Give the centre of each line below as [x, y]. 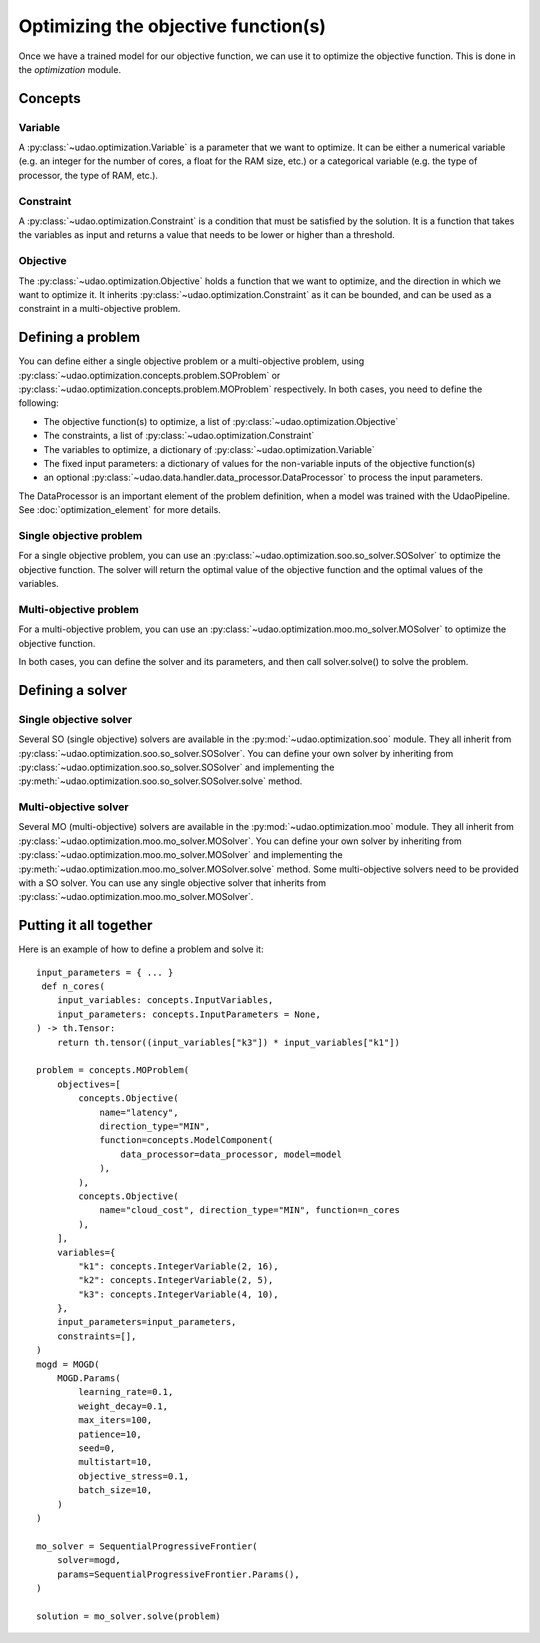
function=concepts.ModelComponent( [186, 1140]
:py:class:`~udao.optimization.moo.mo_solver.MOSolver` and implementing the [181, 855]
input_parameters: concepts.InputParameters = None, [189, 1014]
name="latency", [139, 1112]
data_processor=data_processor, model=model [231, 1154]
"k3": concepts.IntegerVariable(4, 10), [178, 1294]
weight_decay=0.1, [123, 1406]
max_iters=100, [115, 1420]
